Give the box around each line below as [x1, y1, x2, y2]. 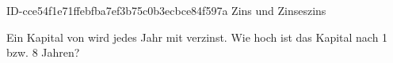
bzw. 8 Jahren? [6, 44, 80, 61]
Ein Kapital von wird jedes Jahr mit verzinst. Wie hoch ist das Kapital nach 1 [6, 28, 388, 45]
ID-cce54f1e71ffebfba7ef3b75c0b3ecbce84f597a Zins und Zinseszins [6, 2, 326, 18]
